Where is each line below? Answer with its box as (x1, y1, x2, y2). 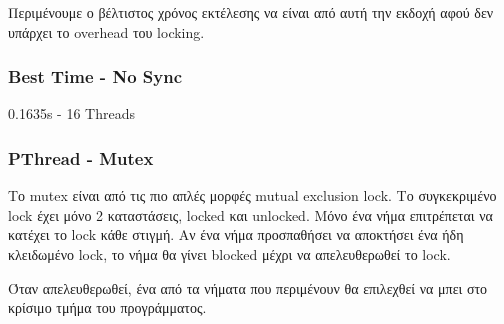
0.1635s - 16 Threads (8, 103, 135, 124)
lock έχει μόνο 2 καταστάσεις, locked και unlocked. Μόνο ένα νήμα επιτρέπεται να (8, 204, 493, 225)
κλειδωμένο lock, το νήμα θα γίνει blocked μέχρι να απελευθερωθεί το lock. (8, 244, 451, 264)
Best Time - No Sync (8, 64, 182, 89)
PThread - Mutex (8, 145, 154, 170)
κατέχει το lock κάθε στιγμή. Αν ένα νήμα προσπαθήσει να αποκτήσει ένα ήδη (8, 224, 464, 245)
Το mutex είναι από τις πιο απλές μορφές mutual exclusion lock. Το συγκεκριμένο (8, 185, 497, 206)
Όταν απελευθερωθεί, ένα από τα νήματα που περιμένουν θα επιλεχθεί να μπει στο (8, 277, 488, 298)
